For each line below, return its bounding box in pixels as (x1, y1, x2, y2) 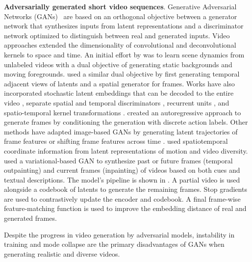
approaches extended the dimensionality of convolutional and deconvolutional (4, 40, 236, 50)
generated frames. (4, 213, 57, 223)
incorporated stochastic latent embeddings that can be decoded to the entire (4, 88, 234, 98)
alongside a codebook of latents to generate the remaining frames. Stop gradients (4, 184, 247, 194)
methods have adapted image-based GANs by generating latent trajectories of (4, 126, 238, 136)
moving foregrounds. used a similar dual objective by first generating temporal (4, 69, 240, 79)
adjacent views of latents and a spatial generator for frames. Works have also (4, 78, 235, 88)
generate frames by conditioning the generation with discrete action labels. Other (4, 117, 248, 127)
